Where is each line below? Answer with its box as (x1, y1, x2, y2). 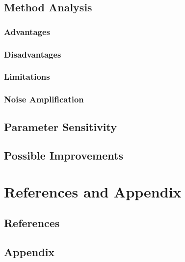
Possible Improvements (4, 148, 123, 163)
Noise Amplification (4, 93, 84, 105)
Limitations (4, 70, 50, 83)
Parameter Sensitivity (4, 119, 117, 134)
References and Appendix (4, 181, 182, 201)
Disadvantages (4, 48, 61, 60)
